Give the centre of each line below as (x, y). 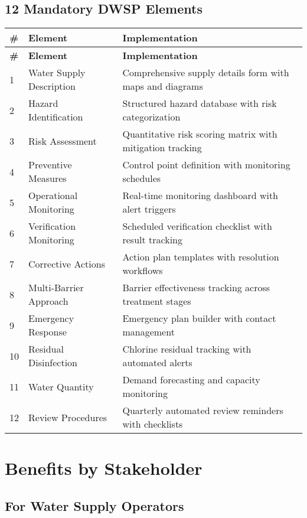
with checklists (153, 424)
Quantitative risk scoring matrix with (200, 134)
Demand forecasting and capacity (191, 380)
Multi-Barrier (56, 288)
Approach (48, 301)
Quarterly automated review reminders (203, 411)
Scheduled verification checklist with (197, 226)
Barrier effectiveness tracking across (196, 288)
